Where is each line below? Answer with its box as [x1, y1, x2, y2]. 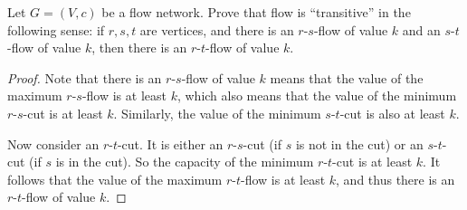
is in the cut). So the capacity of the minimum [55, 152, 314, 171]
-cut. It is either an [117, 134, 224, 153]
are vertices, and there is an [139, 20, 294, 39]
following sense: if [7, 20, 105, 39]
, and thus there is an [336, 169, 455, 188]
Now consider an [7, 134, 100, 153]
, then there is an [91, 38, 187, 57]
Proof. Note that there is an [7, 68, 162, 87]
